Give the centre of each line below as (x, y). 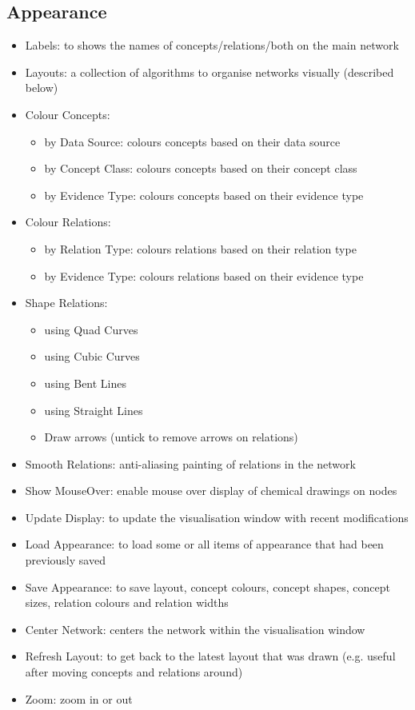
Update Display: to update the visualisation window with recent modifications (217, 517)
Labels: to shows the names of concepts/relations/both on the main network (212, 45)
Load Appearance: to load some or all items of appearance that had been (204, 544)
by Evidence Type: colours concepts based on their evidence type (204, 195)
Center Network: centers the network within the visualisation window (195, 629)
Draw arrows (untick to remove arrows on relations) (171, 437)
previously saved (65, 560)
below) (42, 88)
